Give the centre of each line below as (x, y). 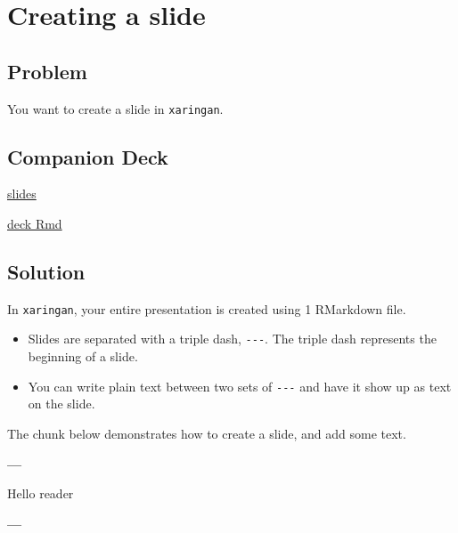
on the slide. (61, 404)
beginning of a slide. (83, 356)
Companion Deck (88, 156)
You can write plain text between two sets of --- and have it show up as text (240, 386)
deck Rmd (35, 224)
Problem (47, 71)
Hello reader (41, 493)
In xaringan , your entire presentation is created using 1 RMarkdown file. (207, 308)
